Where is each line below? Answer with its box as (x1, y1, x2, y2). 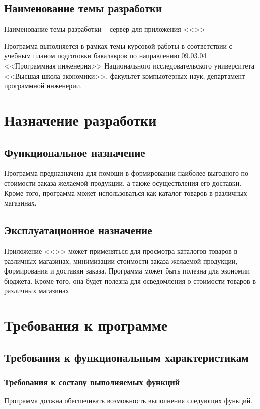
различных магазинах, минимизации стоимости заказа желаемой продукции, (4, 255, 238, 266)
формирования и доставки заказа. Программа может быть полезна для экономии (4, 265, 250, 276)
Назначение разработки (4, 109, 157, 130)
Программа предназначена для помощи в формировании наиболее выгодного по (4, 168, 249, 178)
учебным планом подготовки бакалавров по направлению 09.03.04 (4, 50, 207, 61)
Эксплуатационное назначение (4, 222, 152, 238)
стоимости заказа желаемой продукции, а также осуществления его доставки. (4, 177, 242, 188)
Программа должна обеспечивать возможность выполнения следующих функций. (4, 395, 253, 406)
